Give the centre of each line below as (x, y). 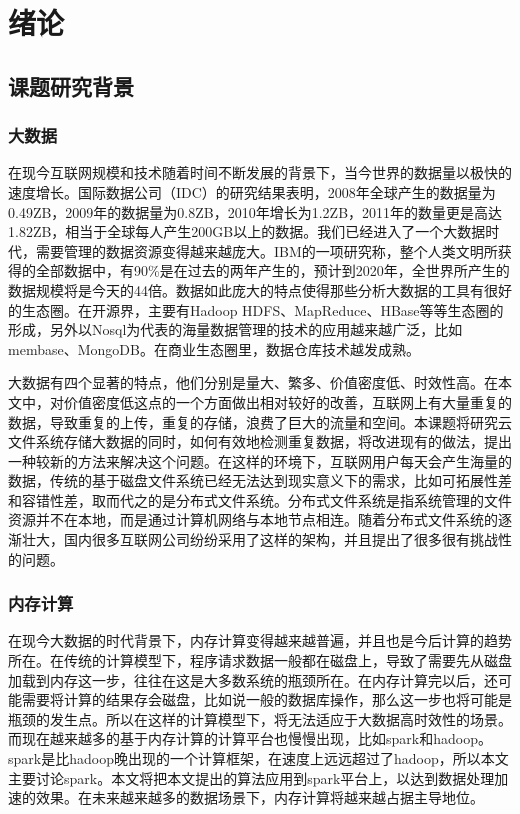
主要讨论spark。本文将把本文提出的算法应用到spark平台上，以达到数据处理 (251, 777)
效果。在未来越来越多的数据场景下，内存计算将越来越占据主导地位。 (259, 797)
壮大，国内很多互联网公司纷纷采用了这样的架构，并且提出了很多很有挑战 (259, 539)
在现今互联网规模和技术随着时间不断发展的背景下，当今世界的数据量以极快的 (260, 172)
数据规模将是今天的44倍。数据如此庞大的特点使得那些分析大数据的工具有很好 (260, 289)
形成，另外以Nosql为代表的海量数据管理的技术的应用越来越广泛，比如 (235, 329)
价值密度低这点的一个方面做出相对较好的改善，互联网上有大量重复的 (287, 401)
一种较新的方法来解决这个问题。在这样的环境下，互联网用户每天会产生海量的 (260, 460)
